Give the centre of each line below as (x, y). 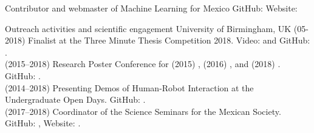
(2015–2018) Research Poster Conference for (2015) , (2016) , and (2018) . (143, 64)
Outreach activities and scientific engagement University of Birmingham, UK (148, 28)
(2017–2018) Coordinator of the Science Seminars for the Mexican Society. (143, 111)
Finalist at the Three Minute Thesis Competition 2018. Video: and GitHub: (169, 40)
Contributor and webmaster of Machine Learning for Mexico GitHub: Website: (151, 8)
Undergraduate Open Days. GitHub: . (75, 99)
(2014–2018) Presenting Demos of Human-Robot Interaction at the (129, 87)
